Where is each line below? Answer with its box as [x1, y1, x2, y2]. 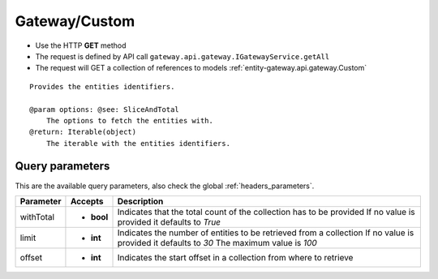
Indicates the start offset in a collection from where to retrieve [117, 251, 354, 263]
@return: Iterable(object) [29, 127, 137, 137]
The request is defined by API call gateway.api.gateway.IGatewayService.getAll [35, 51, 330, 61]
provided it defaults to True [117, 216, 221, 227]
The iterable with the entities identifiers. [45, 139, 231, 148]
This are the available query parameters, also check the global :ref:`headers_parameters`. [15, 181, 315, 191]
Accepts [70, 195, 104, 207]
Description [117, 195, 164, 207]
